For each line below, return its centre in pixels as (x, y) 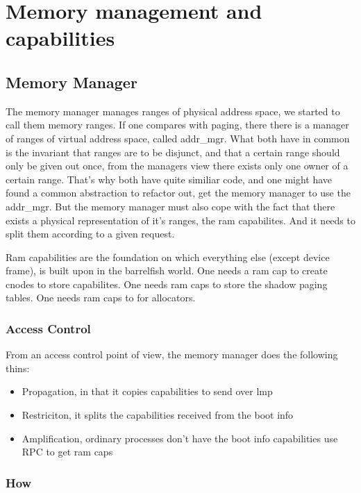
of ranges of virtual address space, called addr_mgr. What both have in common (178, 138)
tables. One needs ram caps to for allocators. (101, 298)
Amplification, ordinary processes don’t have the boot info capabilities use (180, 438)
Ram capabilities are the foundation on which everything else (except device (168, 257)
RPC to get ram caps (67, 452)
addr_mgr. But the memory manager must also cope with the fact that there (170, 206)
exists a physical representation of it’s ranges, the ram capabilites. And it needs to (180, 220)
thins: (18, 368)
